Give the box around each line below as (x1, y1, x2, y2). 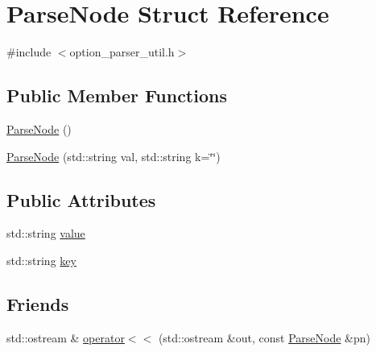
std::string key (6, 251, 76, 268)
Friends (6, 291, 69, 316)
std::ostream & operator (6, 329, 125, 346)
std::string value (6, 225, 85, 242)
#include (6, 43, 52, 60)
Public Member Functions (6, 83, 227, 108)
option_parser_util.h (69, 43, 175, 60)
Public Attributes (6, 187, 156, 212)
